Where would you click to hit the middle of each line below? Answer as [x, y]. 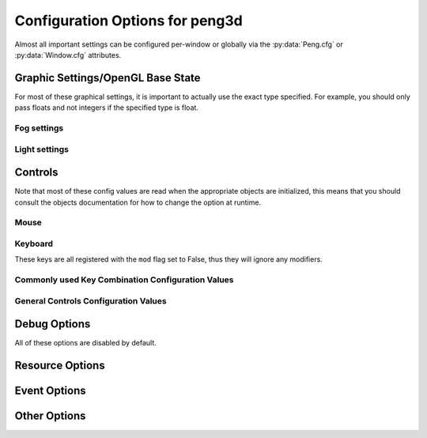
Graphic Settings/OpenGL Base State [108, 78]
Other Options [50, 416]
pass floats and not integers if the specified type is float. [107, 108]
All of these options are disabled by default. [86, 343]
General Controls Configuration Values [91, 300]
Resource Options [60, 366]
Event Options [50, 391]
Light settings [42, 149]
